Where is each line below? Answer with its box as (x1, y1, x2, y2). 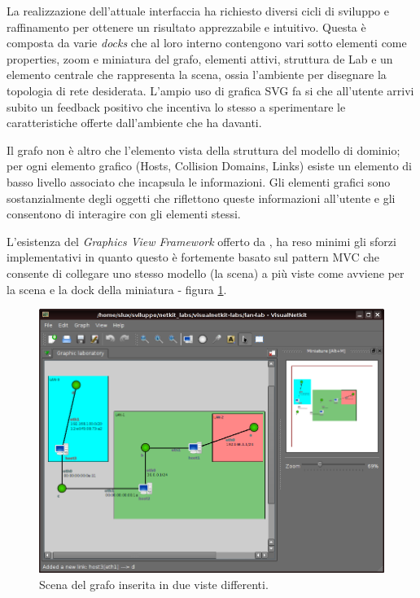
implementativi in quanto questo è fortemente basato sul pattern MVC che (7, 248, 380, 266)
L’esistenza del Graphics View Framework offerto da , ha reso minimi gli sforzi (7, 232, 396, 249)
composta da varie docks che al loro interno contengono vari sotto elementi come (7, 34, 407, 51)
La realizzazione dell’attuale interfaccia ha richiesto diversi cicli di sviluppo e (7, 2, 389, 19)
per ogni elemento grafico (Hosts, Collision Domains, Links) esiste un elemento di (7, 157, 412, 174)
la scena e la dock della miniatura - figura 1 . (7, 280, 227, 297)
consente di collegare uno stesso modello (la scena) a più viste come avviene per (7, 264, 405, 281)
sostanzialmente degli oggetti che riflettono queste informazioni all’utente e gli (7, 189, 396, 206)
